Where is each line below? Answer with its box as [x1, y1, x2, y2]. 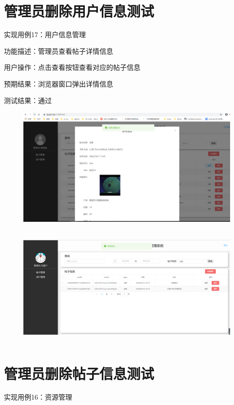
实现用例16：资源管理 [4, 391, 72, 402]
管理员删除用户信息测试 [4, 1, 155, 21]
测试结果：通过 [4, 95, 52, 105]
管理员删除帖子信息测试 [4, 363, 155, 383]
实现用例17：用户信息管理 [4, 29, 86, 40]
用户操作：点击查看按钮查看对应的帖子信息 [4, 62, 140, 72]
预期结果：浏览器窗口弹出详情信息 [4, 78, 113, 88]
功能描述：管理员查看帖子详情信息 [4, 45, 113, 56]
